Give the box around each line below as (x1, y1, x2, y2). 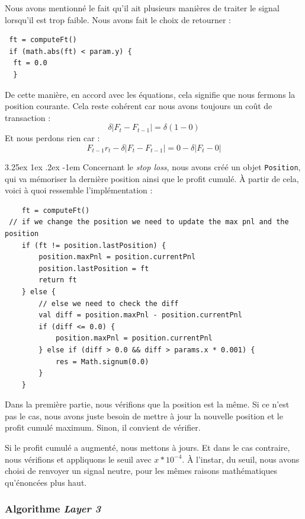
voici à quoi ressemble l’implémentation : (5, 184, 153, 196)
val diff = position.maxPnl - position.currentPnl (38, 311, 242, 320)
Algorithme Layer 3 (5, 501, 101, 516)
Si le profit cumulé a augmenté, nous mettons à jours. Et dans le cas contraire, (5, 441, 290, 454)
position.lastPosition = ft (38, 264, 149, 273)
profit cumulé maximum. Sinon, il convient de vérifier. (5, 421, 201, 434)
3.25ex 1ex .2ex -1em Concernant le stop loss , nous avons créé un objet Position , (5, 160, 301, 173)
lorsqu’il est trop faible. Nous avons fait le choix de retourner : (5, 13, 232, 26)
